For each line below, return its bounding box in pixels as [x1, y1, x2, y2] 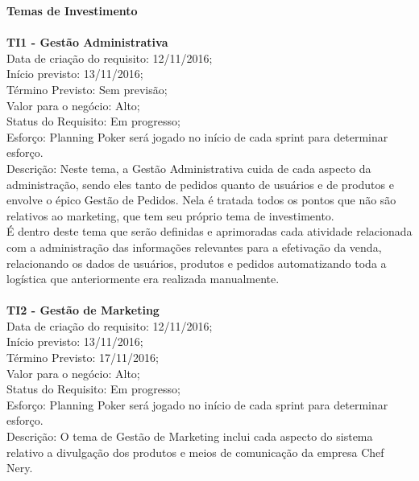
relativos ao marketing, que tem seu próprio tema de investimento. [6, 207, 334, 224]
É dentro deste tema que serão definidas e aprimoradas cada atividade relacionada [6, 223, 413, 240]
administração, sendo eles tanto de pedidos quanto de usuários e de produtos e [6, 175, 394, 192]
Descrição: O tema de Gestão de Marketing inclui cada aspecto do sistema [6, 428, 373, 445]
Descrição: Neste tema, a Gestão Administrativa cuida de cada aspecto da [6, 159, 371, 176]
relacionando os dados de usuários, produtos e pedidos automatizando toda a [6, 254, 387, 271]
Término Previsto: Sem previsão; [6, 80, 168, 97]
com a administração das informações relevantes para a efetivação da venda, [6, 238, 382, 255]
